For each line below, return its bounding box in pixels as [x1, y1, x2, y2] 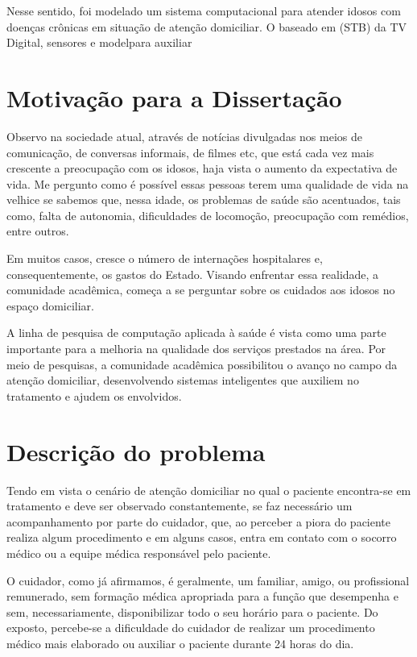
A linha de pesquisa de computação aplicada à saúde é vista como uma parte [6, 324, 386, 341]
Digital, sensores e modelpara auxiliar [6, 34, 192, 51]
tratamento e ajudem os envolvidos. [6, 387, 182, 404]
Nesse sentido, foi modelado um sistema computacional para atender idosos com [6, 2, 401, 19]
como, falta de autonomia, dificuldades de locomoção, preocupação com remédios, [6, 206, 409, 223]
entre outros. [6, 222, 69, 239]
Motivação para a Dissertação [6, 81, 342, 114]
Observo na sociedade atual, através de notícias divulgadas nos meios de [6, 127, 362, 144]
